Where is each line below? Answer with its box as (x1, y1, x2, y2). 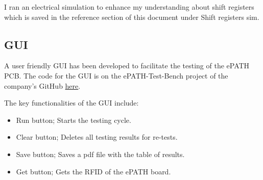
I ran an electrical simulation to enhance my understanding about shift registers (4, 2, 254, 12)
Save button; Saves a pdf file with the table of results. (16, 148, 185, 159)
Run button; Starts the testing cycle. (16, 114, 131, 125)
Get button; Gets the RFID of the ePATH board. (16, 166, 171, 176)
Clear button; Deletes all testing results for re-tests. (16, 132, 178, 142)
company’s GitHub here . (4, 80, 81, 91)
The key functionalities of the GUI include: (4, 97, 139, 108)
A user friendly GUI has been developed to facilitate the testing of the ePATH (4, 60, 250, 71)
